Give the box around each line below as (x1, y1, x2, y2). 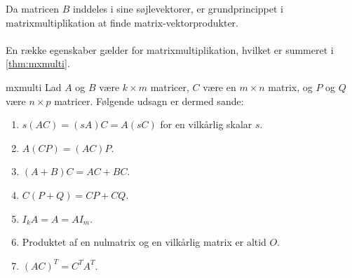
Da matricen (6, 1, 60, 15)
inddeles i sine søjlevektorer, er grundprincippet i (73, 1, 283, 15)
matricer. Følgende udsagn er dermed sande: (54, 93, 244, 108)
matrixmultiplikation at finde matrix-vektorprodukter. (6, 15, 238, 29)
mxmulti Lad (6, 79, 62, 94)
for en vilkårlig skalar (160, 117, 252, 132)
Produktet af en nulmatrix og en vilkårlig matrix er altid (22, 235, 266, 249)
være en (203, 79, 236, 94)
